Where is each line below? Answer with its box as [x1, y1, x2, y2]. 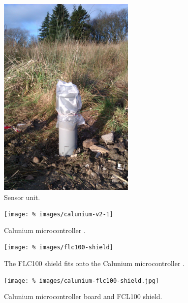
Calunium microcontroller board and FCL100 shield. [4, 291, 162, 302]
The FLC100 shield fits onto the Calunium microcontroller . [4, 258, 185, 269]
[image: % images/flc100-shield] [4, 244, 113, 251]
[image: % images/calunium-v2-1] [4, 211, 113, 218]
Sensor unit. [4, 192, 40, 202]
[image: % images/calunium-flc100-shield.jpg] [4, 277, 159, 284]
